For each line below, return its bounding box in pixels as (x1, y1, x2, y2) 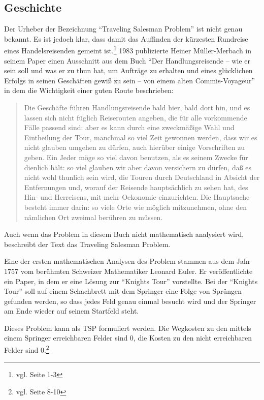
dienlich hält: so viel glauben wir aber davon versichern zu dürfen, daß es (24, 162, 252, 172)
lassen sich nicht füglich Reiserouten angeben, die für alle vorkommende (24, 112, 247, 122)
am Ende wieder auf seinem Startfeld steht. (4, 305, 139, 316)
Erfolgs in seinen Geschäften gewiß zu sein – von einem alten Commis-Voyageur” (4, 75, 255, 85)
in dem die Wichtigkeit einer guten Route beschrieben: (4, 85, 174, 96)
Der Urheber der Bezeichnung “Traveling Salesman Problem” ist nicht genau (4, 23, 243, 34)
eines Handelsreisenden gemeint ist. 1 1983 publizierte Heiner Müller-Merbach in (4, 44, 252, 56)
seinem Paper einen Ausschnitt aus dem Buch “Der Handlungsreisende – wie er (4, 55, 250, 66)
